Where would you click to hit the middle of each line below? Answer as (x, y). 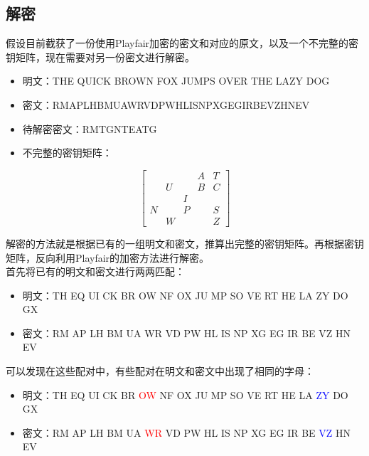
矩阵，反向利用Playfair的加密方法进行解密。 (108, 257)
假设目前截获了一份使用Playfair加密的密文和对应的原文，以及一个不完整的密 (182, 43)
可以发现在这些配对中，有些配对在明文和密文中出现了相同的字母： (160, 371)
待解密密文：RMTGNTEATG (90, 128)
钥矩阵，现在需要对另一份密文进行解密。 (100, 57)
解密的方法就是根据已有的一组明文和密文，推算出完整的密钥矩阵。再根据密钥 (185, 243)
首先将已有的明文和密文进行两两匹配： (95, 271)
